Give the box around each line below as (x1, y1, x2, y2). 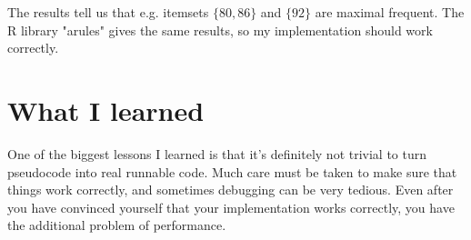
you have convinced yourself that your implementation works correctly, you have (7, 197, 455, 216)
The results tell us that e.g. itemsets (7, 3, 209, 21)
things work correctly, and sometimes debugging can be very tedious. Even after (7, 180, 454, 199)
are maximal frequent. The (315, 3, 465, 21)
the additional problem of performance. (7, 215, 226, 235)
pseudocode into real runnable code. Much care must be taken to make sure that (7, 162, 457, 181)
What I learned (7, 91, 205, 128)
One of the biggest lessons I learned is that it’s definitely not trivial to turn (7, 144, 427, 163)
